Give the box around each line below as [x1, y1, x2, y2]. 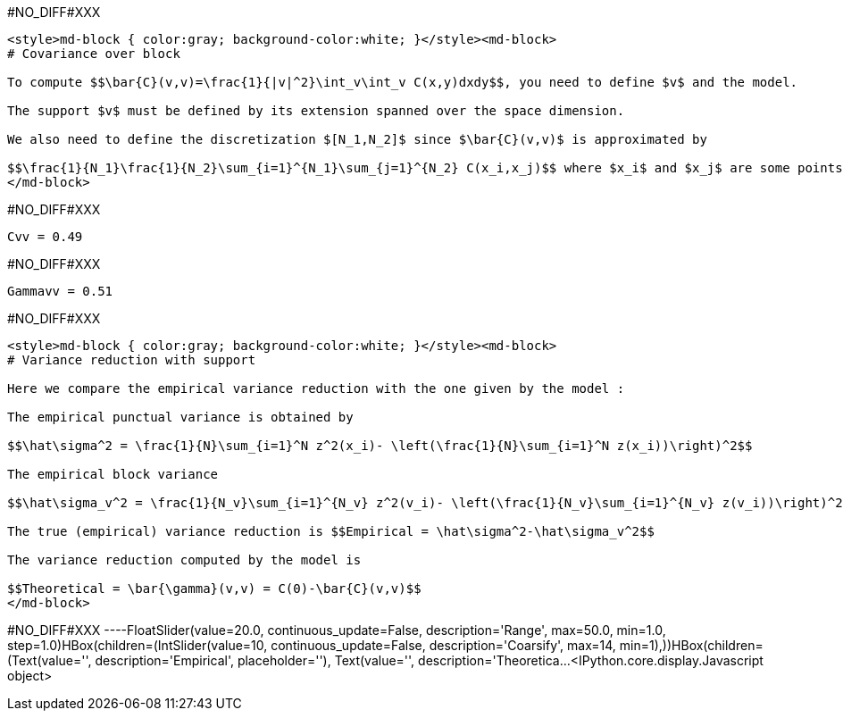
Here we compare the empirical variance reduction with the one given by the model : [7, 381, 625, 396]
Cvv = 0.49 [7, 230, 83, 244]
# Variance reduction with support [7, 353, 256, 367]
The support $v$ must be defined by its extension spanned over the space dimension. [7, 104, 625, 118]
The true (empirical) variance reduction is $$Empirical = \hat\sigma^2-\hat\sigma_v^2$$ [7, 524, 655, 538]
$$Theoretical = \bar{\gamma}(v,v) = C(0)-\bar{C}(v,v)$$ [7, 581, 421, 596]
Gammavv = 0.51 [7, 284, 113, 298]
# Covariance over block [7, 46, 180, 61]
